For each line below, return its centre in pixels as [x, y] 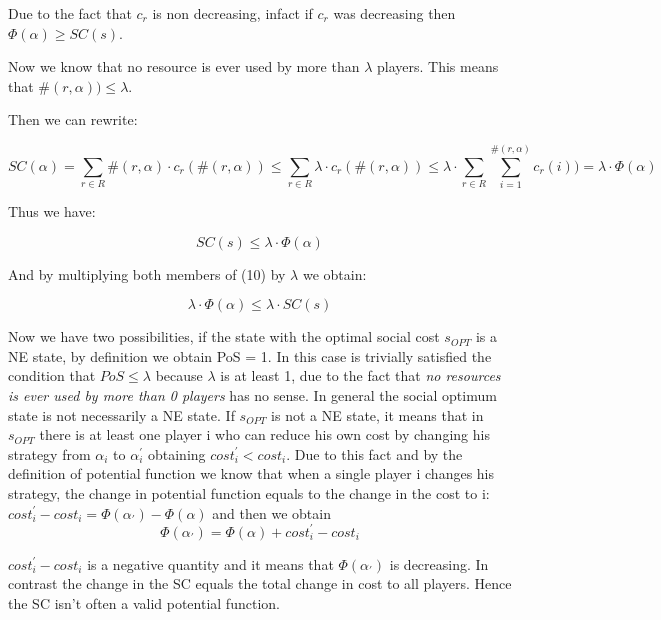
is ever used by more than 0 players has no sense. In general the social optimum [252, 395]
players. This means [438, 66]
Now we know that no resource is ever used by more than [184, 66]
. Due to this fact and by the [374, 453]
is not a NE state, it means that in [377, 414]
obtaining [176, 453]
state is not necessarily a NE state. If [121, 414]
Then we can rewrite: [73, 119]
